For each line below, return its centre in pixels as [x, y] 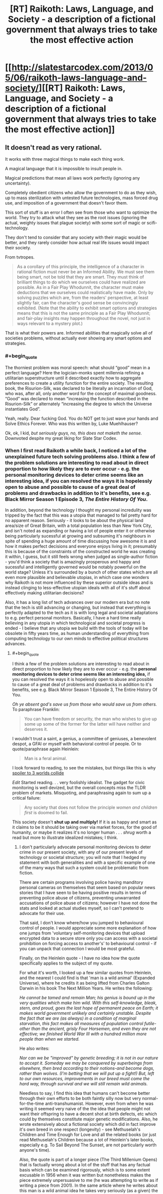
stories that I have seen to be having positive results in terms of [83, 893]
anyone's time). [35, 1150]
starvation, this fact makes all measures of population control [81, 1023]
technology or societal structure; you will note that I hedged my [83, 857]
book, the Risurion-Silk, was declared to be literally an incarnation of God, [79, 388]
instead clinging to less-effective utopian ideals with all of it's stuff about [78, 587]
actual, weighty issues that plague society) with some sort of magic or [75, 223]
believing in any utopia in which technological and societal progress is [75, 623]
